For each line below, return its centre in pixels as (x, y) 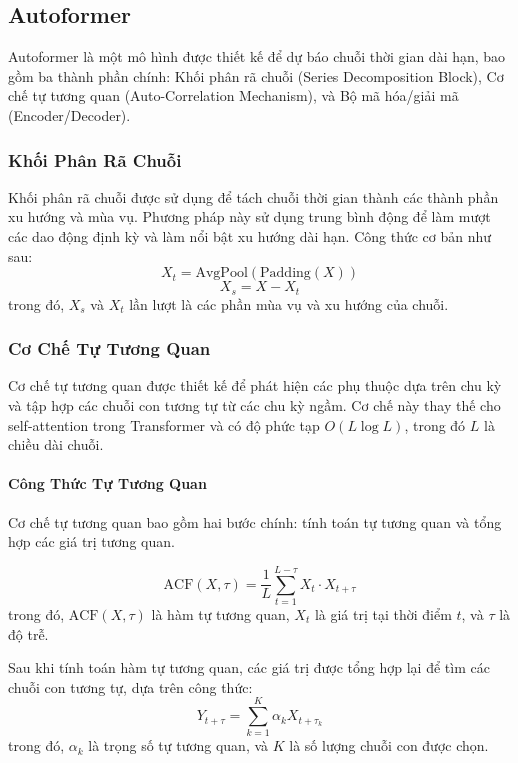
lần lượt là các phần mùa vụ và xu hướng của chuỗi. (289, 303)
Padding (285, 273)
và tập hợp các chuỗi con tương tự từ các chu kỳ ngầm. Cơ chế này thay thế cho (254, 405)
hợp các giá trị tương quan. (91, 541)
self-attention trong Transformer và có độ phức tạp (164, 424)
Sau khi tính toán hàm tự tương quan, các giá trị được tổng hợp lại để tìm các (249, 667)
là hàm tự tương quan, (220, 613)
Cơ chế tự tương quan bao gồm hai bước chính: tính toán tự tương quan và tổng (255, 521)
